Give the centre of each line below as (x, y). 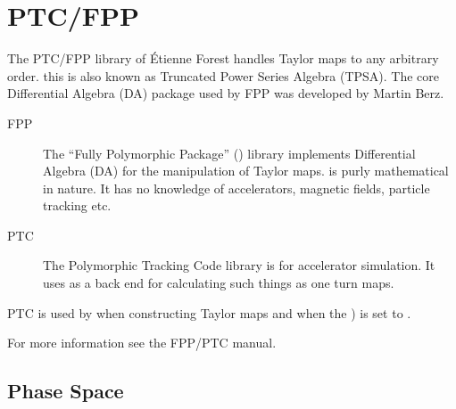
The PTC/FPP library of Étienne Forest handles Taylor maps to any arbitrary (223, 58)
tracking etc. (77, 205)
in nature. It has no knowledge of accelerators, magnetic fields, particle (236, 188)
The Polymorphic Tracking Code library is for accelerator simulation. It (239, 265)
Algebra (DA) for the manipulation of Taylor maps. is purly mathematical (246, 171)
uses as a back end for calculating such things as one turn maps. (219, 283)
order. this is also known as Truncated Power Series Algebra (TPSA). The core (224, 75)
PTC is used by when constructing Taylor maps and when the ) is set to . (209, 312)
